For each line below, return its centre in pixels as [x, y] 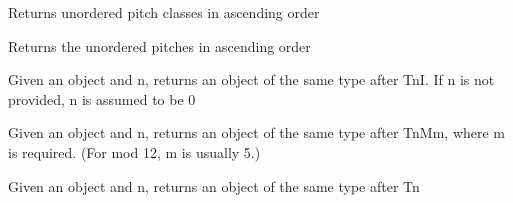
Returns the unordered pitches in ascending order [159, 45]
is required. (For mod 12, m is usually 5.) [134, 151]
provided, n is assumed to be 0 [102, 98]
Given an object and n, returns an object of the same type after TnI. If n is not [251, 79]
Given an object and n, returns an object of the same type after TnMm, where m [257, 132]
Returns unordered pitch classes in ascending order [164, 12]
